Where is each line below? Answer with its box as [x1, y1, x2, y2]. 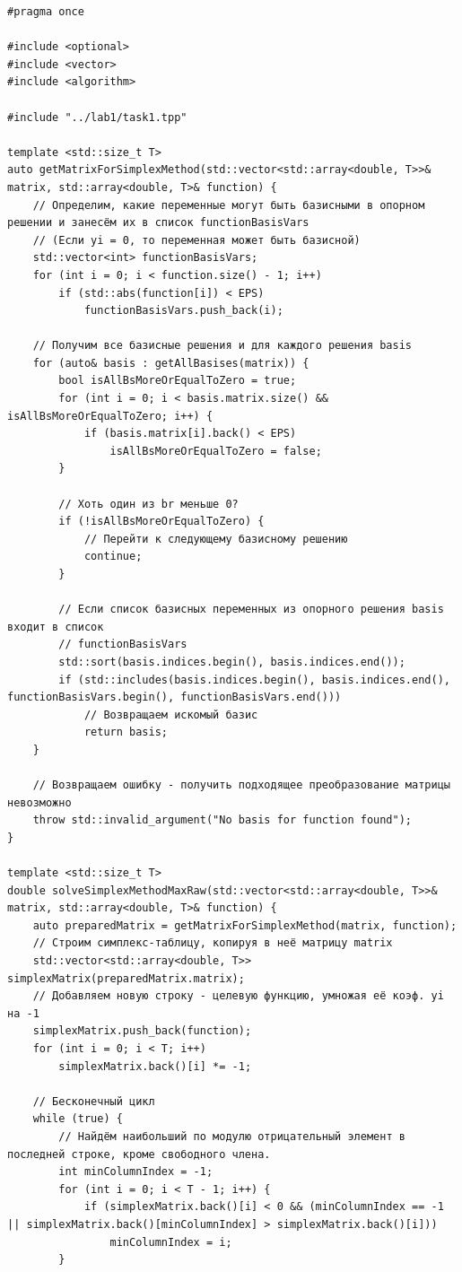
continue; [83, 550, 143, 563]
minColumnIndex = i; [109, 1235, 232, 1249]
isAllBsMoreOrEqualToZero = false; [109, 444, 322, 457]
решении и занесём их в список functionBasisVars [7, 216, 309, 230]
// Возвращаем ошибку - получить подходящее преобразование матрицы [32, 779, 450, 792]
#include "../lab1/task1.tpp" [7, 110, 187, 124]
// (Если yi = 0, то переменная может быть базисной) [32, 233, 361, 247]
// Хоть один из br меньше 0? [58, 497, 239, 510]
